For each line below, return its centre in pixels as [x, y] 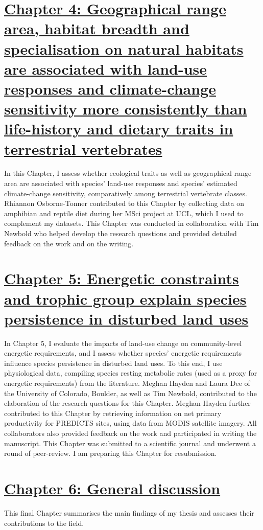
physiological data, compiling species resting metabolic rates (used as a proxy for [131, 373]
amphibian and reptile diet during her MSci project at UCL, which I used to [124, 213]
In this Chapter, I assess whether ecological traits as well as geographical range [128, 173]
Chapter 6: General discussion [112, 488]
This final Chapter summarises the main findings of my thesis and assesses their [129, 512]
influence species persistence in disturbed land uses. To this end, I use [113, 363]
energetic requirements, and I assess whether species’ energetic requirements [123, 353]
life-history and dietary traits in [119, 129]
